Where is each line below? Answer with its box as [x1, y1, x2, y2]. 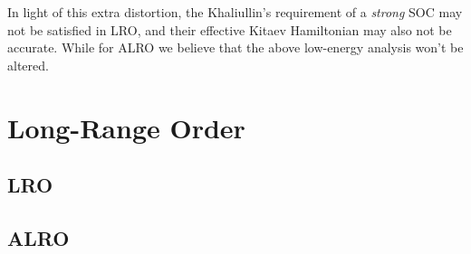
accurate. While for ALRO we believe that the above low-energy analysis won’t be [7, 38, 464, 57]
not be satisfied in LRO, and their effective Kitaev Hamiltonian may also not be [7, 20, 452, 39]
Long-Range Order [7, 108, 245, 146]
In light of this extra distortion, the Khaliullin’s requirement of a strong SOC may [7, 3, 463, 21]
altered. [7, 55, 49, 74]
